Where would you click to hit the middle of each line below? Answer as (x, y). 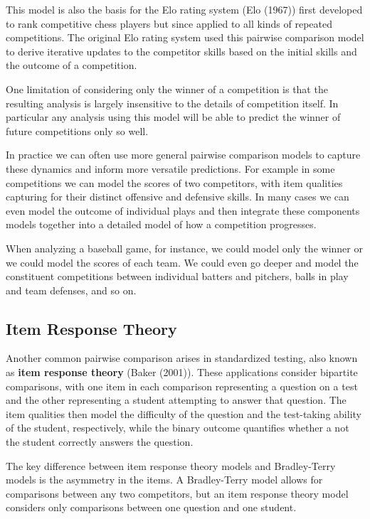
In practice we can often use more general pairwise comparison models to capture (183, 155)
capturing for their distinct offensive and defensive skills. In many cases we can (178, 197)
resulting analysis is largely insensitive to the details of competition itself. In (172, 103)
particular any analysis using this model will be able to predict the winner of (173, 117)
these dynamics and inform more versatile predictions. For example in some (170, 168)
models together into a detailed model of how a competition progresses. (161, 224)
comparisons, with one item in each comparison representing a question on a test (182, 386)
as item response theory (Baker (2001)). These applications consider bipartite (182, 372)
